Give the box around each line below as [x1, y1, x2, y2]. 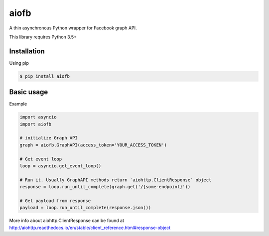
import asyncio [19, 115, 57, 120]
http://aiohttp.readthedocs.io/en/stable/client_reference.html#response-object [9, 225, 171, 231]
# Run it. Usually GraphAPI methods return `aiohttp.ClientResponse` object [19, 177, 212, 183]
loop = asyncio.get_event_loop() [19, 163, 102, 169]
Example [9, 101, 27, 107]
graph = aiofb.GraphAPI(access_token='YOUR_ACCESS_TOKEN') [19, 142, 167, 148]
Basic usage [9, 88, 48, 97]
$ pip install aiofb [19, 73, 70, 79]
